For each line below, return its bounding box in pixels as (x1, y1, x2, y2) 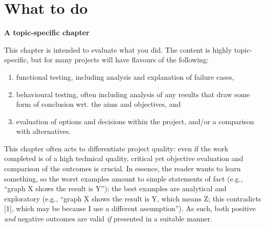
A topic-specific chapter (4, 27, 90, 38)
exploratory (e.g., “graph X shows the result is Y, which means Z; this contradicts (4, 193, 261, 203)
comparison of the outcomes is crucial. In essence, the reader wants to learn (4, 163, 241, 174)
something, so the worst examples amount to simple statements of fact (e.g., (4, 173, 243, 184)
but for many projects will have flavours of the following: (31, 54, 209, 65)
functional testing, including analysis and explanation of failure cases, (16, 71, 234, 82)
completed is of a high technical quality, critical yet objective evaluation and (4, 153, 244, 164)
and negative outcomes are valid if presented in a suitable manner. (4, 213, 212, 224)
